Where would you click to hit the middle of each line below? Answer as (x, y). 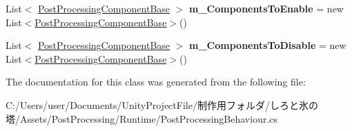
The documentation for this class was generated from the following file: (156, 82)
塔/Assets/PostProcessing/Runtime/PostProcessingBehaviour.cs (142, 118)
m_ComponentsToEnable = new (266, 8)
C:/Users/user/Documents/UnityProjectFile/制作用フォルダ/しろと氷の (162, 104)
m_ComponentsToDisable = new (268, 45)
